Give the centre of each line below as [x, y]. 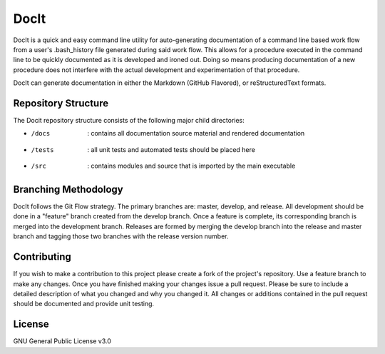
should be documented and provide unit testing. [84, 304]
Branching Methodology [68, 189]
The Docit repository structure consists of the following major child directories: [129, 121]
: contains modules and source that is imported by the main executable [191, 166]
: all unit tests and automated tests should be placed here [171, 149]
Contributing [42, 257]
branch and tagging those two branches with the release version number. [121, 236]
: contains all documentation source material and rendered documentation [196, 133]
